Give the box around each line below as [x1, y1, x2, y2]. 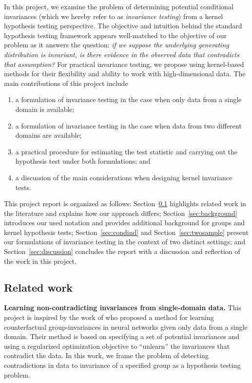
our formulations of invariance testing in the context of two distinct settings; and [4, 236, 246, 247]
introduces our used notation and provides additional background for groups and [4, 217, 245, 228]
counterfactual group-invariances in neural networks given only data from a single [4, 321, 248, 332]
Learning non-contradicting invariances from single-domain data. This [4, 302, 241, 313]
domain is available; [15, 104, 75, 114]
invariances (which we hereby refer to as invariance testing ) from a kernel [4, 11, 223, 21]
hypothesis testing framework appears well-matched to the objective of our [4, 30, 227, 40]
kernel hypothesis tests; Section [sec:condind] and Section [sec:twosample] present [4, 227, 249, 237]
